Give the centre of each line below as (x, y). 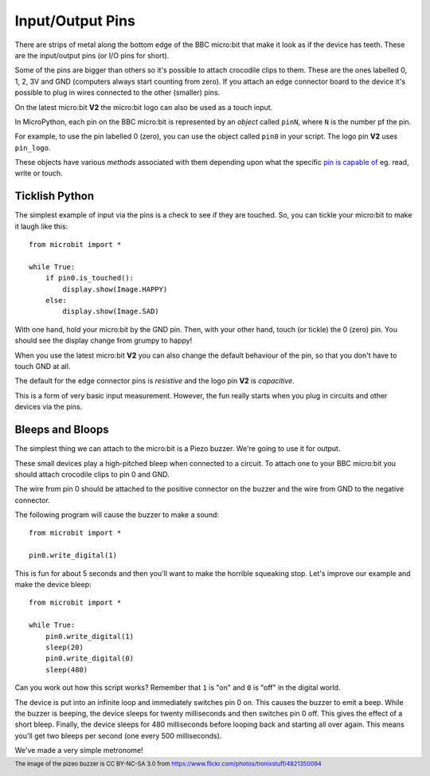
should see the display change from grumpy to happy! (104, 341)
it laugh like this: (41, 226)
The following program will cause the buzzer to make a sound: (117, 515)
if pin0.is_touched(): (90, 278)
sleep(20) (64, 647)
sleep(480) (66, 670)
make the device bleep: (53, 585)
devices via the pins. (49, 407)
